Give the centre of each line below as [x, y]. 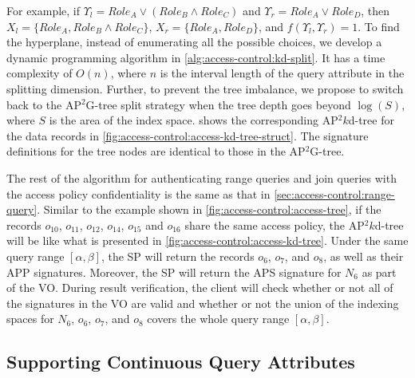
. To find [379, 26]
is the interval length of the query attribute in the [282, 73]
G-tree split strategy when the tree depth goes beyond [218, 104]
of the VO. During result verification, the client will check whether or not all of [200, 287]
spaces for [30, 319]
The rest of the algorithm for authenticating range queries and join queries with [202, 177]
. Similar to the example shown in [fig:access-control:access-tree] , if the [209, 209]
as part [379, 272]
